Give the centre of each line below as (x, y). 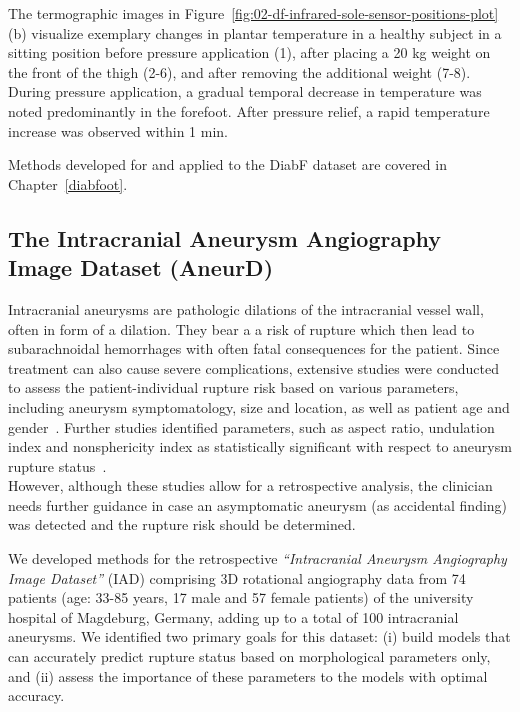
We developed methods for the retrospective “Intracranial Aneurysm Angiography (257, 558)
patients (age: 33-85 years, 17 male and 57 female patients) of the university (241, 597)
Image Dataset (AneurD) (141, 267)
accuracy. (36, 695)
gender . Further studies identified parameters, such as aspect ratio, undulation (251, 426)
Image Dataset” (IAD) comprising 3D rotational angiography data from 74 (237, 577)
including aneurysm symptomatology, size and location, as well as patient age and (259, 406)
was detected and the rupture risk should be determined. (182, 524)
